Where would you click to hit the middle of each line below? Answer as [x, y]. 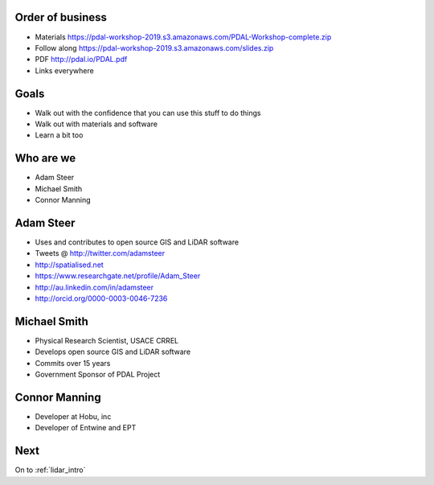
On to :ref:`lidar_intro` [50, 470]
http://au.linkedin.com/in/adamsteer [94, 287]
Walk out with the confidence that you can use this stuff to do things [148, 113]
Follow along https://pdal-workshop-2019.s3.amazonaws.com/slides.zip [154, 47]
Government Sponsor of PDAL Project [98, 374]
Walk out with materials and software [96, 124]
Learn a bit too [59, 135]
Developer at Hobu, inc [73, 416]
